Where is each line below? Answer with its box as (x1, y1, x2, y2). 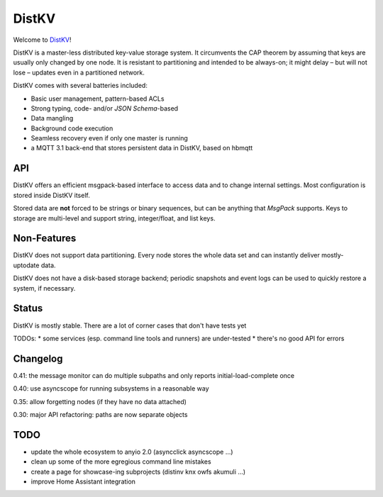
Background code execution (30, 124, 113, 133)
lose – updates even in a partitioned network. (13, 68, 145, 77)
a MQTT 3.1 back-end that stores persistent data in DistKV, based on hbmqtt (30, 144, 253, 152)
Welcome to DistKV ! (13, 35, 72, 44)
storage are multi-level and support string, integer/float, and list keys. (13, 213, 216, 223)
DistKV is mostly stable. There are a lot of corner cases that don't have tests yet (13, 321, 247, 330)
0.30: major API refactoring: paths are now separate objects (13, 410, 188, 418)
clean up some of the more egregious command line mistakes (30, 457, 212, 466)
